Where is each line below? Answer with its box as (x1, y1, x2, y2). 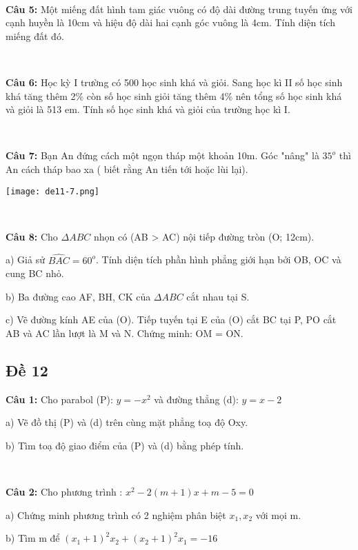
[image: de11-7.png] (6, 186, 100, 196)
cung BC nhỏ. (6, 266, 64, 281)
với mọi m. (255, 507, 301, 522)
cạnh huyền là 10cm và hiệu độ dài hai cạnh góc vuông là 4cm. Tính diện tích (6, 15, 335, 30)
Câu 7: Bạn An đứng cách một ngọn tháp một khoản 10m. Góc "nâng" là (6, 148, 319, 163)
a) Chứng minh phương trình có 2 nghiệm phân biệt (6, 507, 226, 522)
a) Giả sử (6, 252, 45, 267)
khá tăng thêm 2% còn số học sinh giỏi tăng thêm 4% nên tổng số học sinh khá (6, 88, 342, 103)
